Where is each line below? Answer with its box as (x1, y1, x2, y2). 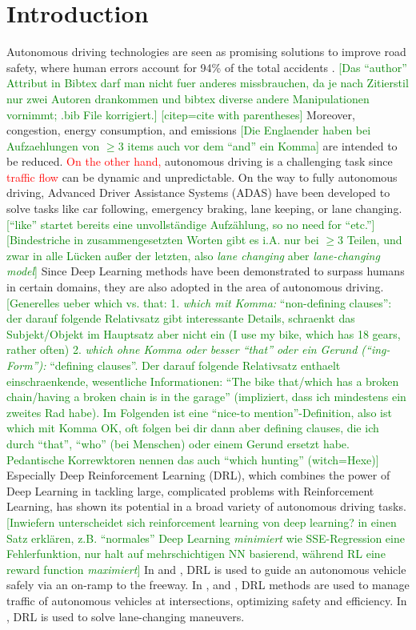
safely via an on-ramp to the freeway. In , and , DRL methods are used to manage (6, 576, 410, 593)
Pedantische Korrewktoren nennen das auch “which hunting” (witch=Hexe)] (6, 451, 379, 467)
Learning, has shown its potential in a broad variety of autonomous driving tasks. (6, 498, 406, 515)
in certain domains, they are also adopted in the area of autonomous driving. (6, 279, 384, 295)
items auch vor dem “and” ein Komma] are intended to (127, 137, 398, 154)
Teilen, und (346, 231, 402, 248)
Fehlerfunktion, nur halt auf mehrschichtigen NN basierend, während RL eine (6, 545, 386, 562)
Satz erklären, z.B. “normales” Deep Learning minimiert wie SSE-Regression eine (6, 529, 405, 546)
